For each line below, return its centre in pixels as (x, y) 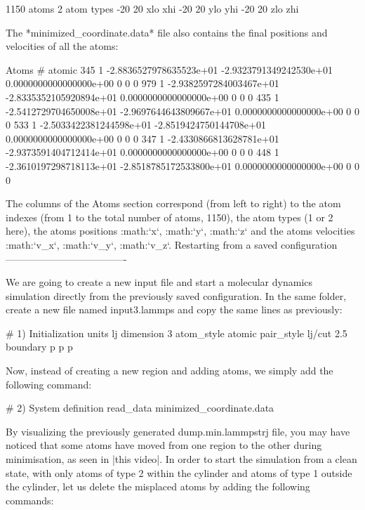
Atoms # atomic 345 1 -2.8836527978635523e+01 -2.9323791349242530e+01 (169, 69)
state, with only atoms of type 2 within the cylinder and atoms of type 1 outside (179, 472)
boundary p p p (39, 347)
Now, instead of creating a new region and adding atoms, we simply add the (170, 371)
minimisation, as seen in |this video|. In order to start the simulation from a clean (181, 459)
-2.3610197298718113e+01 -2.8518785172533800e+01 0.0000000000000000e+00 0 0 (182, 165)
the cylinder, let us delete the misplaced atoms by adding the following (158, 486)
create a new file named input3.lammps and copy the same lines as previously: (174, 309)
